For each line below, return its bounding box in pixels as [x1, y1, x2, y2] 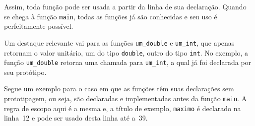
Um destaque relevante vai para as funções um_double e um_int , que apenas [4, 37, 235, 48]
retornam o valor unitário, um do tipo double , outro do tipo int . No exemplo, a [4, 47, 249, 58]
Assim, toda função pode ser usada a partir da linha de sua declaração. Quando [4, 1, 247, 11]
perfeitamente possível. [4, 21, 73, 31]
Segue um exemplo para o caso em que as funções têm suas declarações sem [4, 83, 234, 94]
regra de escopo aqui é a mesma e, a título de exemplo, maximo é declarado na [4, 103, 241, 113]
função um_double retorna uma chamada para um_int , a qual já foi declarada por [4, 57, 252, 67]
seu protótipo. [4, 66, 47, 77]
